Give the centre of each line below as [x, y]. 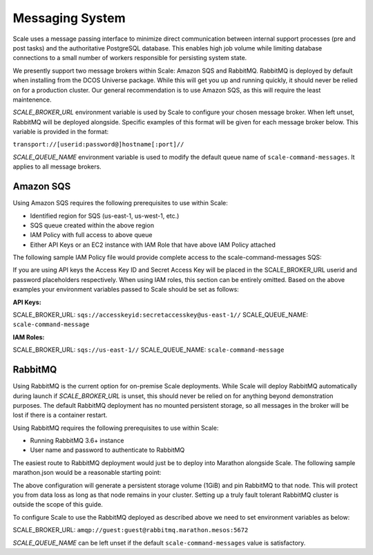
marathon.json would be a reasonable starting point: [87, 473]
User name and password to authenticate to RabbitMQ [107, 450]
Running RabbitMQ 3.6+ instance [77, 441]
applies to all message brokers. [57, 167]
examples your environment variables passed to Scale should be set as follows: [126, 290]
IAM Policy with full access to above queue [91, 235]
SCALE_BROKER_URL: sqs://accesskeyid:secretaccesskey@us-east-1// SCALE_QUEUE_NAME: [161, 315]
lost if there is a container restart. [60, 415]
